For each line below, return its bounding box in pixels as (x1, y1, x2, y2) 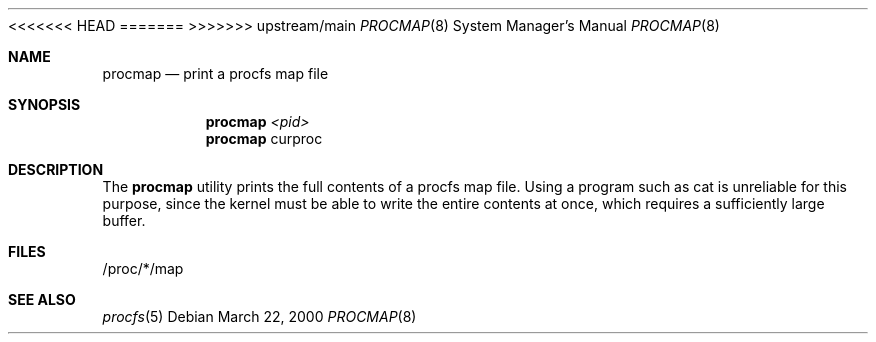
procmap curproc (205, 130, 323, 147)
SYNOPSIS (8, 96, 81, 113)
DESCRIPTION (8, 161, 104, 178)
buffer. (102, 212, 146, 229)
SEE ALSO (8, 291, 76, 308)
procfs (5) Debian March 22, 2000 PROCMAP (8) (102, 308, 417, 325)
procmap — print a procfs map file (102, 65, 329, 82)
